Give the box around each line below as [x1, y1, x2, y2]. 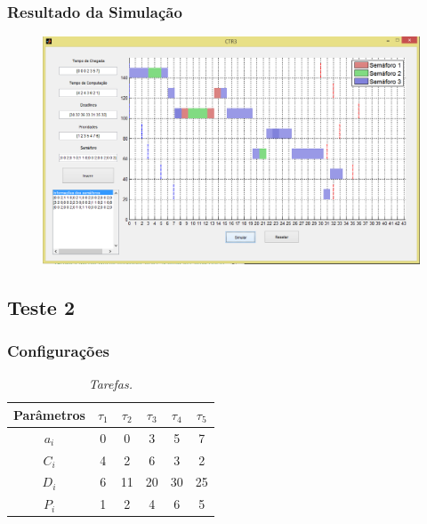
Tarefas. [88, 375, 133, 393]
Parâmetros [13, 405, 85, 423]
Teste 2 [7, 293, 75, 320]
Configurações [7, 339, 110, 361]
